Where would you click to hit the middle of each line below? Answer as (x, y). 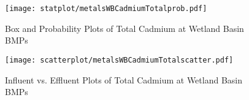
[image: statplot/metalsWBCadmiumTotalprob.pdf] (106, 9)
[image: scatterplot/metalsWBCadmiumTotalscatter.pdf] (119, 60)
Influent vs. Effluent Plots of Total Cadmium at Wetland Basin (124, 79)
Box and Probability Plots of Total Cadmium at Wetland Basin (124, 28)
